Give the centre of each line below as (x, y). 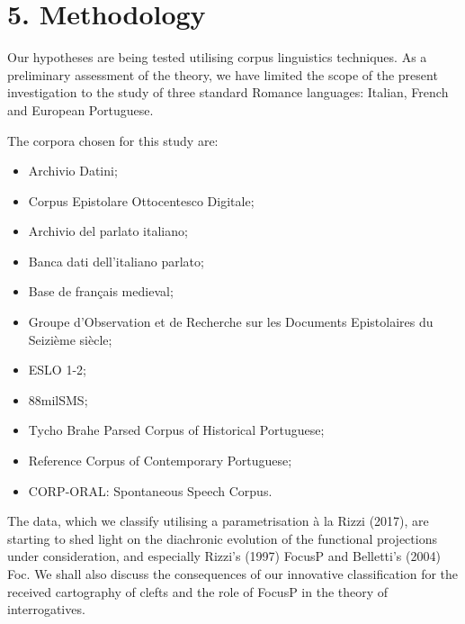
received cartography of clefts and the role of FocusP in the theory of (198, 591)
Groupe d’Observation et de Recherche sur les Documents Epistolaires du (231, 322)
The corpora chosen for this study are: (113, 140)
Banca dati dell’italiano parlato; (116, 261)
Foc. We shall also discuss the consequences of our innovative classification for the (233, 574)
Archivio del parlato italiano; (108, 231)
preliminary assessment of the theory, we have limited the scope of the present (223, 74)
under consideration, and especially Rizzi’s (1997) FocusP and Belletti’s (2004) (224, 556)
